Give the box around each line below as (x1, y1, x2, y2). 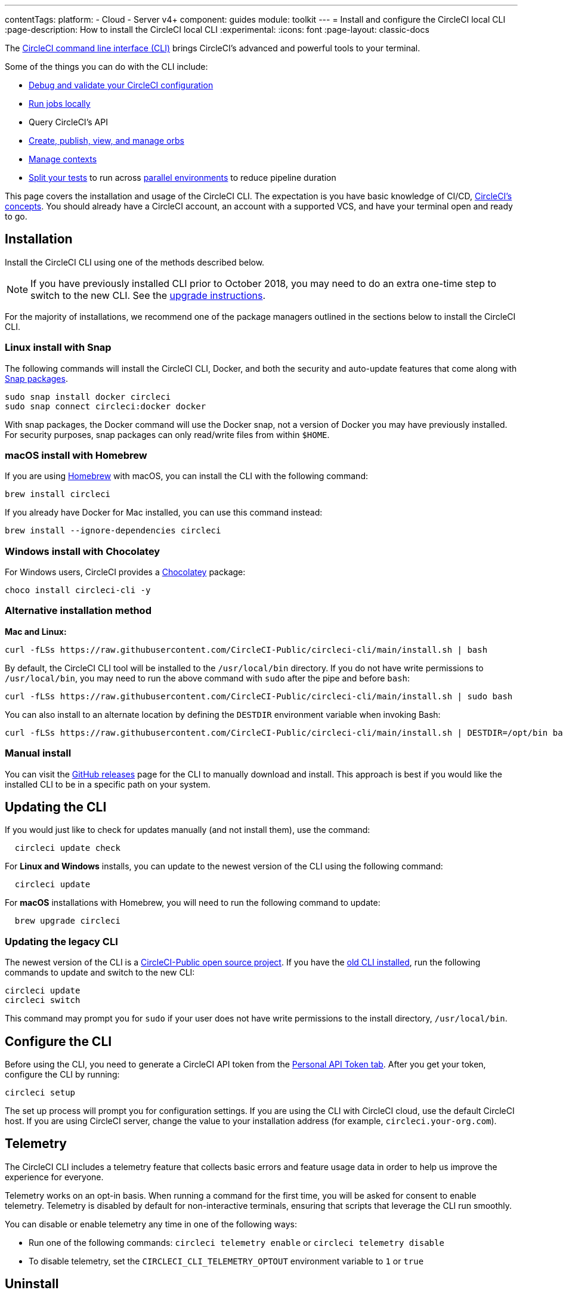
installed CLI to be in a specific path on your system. (5, 779, 211, 789)
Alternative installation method (5, 604, 151, 617)
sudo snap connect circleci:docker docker (5, 401, 206, 411)
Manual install (5, 747, 72, 760)
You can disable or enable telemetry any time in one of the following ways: (5, 1218, 297, 1229)
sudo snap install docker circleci (5, 391, 171, 402)
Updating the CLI (5, 800, 107, 815)
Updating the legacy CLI (5, 935, 118, 948)
